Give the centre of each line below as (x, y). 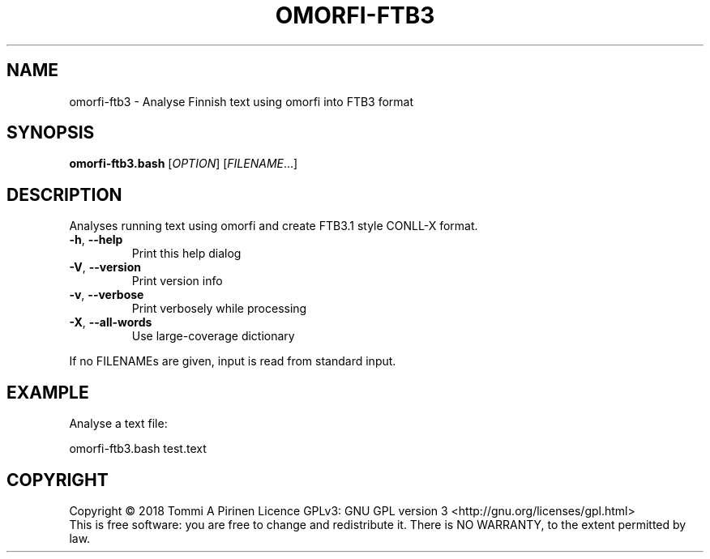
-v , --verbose (107, 295)
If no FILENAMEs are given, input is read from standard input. (233, 361)
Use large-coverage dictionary (213, 336)
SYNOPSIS (51, 133)
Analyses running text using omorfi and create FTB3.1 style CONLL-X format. (274, 226)
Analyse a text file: (118, 424)
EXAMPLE (48, 392)
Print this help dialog (186, 254)
